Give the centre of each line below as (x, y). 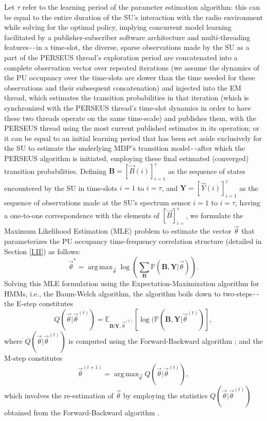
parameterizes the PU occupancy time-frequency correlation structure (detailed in (133, 241)
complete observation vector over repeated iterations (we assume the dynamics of (132, 67)
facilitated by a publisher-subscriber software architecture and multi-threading (127, 37)
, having (248, 203)
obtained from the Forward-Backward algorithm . (82, 412)
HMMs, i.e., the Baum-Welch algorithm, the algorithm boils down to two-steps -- (132, 293)
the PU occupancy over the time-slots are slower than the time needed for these (130, 77)
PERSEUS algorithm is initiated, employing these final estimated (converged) (127, 158)
